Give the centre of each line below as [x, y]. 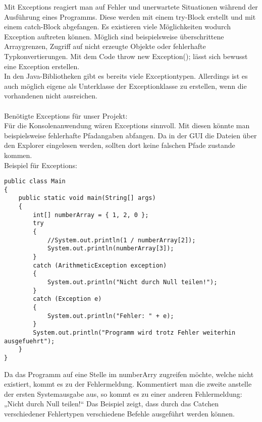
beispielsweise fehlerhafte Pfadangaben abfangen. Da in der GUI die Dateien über [130, 135]
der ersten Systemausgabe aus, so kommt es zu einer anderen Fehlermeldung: [123, 393]
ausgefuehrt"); [30, 341]
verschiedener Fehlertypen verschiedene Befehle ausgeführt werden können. [120, 413]
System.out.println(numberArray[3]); [111, 249]
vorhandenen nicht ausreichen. [51, 96]
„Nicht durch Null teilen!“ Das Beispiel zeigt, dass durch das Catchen [112, 404]
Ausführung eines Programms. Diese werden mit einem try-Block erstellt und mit [130, 16]
